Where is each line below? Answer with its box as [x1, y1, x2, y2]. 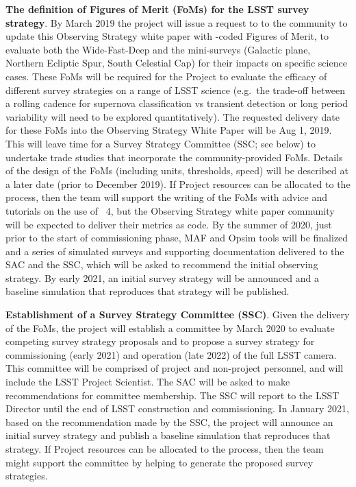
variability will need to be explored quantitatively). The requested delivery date [5, 109, 340, 123]
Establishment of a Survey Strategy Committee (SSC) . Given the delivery [5, 307, 350, 322]
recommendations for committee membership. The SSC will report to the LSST [5, 388, 340, 402]
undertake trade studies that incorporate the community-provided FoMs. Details [5, 150, 343, 164]
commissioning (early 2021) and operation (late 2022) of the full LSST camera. [5, 347, 337, 361]
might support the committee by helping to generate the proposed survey [5, 455, 314, 469]
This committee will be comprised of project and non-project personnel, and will [5, 361, 344, 375]
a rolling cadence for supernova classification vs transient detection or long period [5, 96, 348, 110]
